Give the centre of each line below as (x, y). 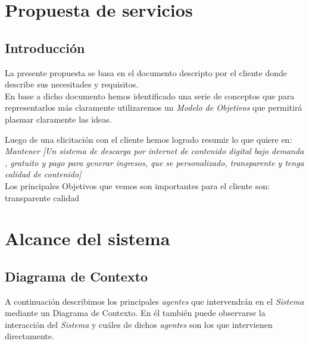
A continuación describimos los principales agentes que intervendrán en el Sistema (154, 301)
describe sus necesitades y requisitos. (72, 84)
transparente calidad (42, 197)
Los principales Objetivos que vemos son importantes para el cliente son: (137, 185)
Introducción (45, 47)
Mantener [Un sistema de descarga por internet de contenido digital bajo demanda (154, 151)
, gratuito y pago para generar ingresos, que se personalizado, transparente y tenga (154, 162)
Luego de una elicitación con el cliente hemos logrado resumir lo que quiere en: (149, 139)
